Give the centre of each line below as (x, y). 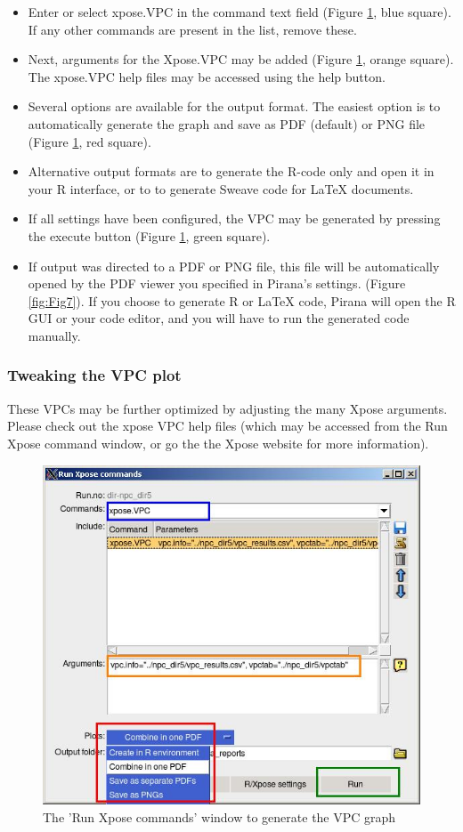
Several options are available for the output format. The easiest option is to (234, 106)
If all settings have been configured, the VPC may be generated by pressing (234, 218)
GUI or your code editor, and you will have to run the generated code (219, 318)
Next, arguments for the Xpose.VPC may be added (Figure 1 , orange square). (241, 59)
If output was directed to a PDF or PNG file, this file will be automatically (234, 266)
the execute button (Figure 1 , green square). (149, 235)
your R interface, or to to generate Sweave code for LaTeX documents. (221, 188)
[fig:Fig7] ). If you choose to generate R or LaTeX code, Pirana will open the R (242, 300)
